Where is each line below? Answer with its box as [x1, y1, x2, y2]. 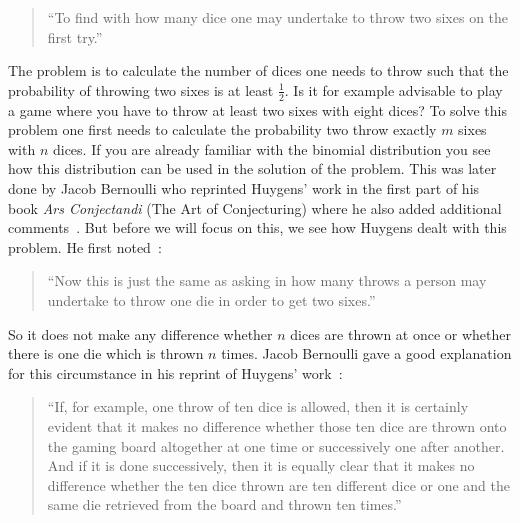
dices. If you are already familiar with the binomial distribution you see [52, 138, 491, 159]
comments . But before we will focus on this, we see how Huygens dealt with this [8, 217, 507, 238]
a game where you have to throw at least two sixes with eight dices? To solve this [8, 99, 507, 120]
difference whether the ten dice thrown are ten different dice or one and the [47, 474, 510, 495]
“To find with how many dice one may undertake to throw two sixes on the [47, 7, 509, 27]
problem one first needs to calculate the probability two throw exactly [8, 119, 437, 140]
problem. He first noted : [8, 236, 162, 257]
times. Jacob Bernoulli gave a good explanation [221, 343, 512, 364]
